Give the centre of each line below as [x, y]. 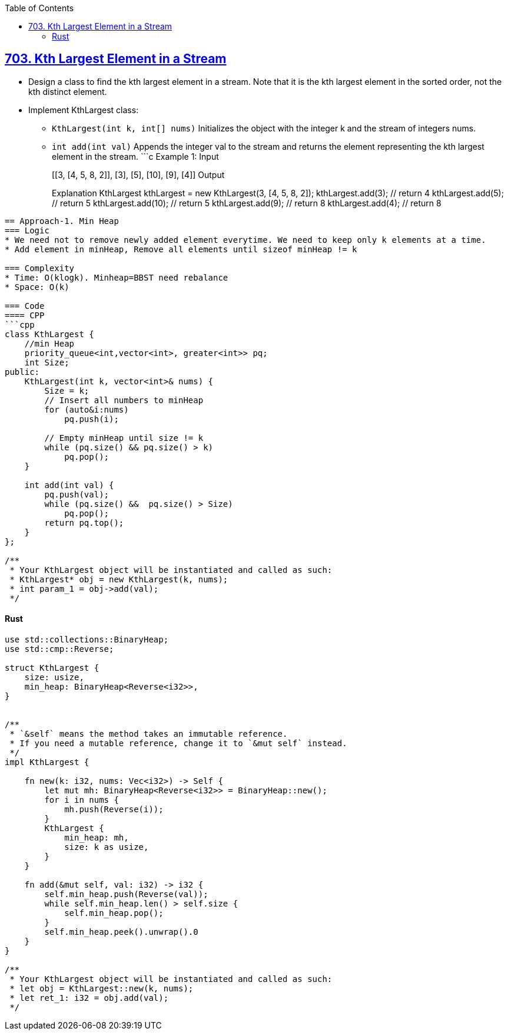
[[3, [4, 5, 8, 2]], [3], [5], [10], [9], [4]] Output [138, 174]
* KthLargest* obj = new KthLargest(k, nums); [119, 579]
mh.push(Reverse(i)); [114, 810]
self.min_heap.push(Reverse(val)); [126, 894]
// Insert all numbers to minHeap [124, 400]
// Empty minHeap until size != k [124, 438]
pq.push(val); [77, 494]
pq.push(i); [92, 419]
